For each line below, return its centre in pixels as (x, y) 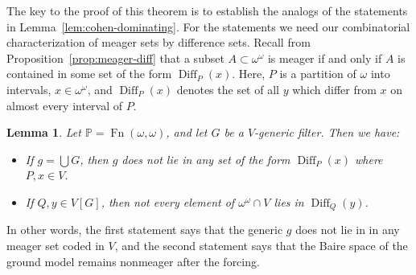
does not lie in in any (348, 230)
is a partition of (318, 74)
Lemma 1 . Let (44, 132)
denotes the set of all (228, 89)
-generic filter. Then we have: (327, 132)
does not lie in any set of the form (206, 159)
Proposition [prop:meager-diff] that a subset (115, 57)
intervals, (29, 89)
